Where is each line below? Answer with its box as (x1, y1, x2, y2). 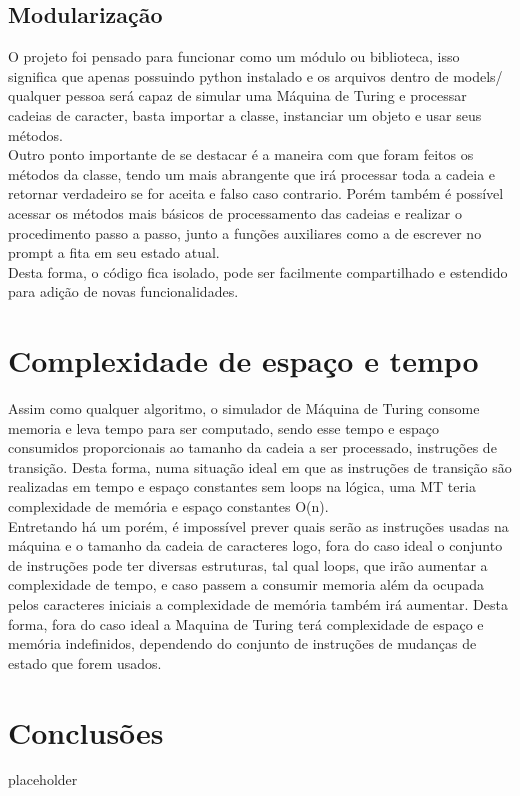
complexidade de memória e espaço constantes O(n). (8, 496, 329, 517)
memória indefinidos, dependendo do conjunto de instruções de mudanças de (8, 633, 477, 654)
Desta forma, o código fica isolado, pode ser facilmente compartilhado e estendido (8, 261, 508, 282)
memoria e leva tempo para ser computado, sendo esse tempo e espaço (8, 417, 439, 438)
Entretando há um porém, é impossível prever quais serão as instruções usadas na (8, 515, 509, 536)
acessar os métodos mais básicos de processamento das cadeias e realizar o (8, 202, 462, 223)
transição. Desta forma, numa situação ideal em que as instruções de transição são (8, 456, 512, 477)
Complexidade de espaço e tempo (8, 340, 479, 381)
